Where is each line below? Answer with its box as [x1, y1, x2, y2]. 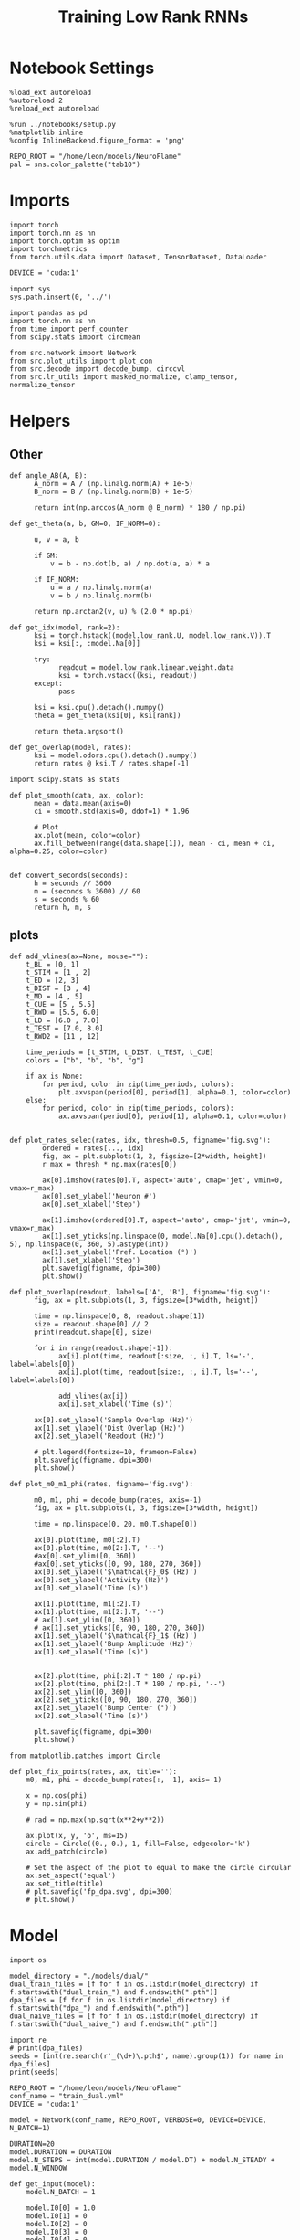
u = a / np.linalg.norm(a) [49, 583, 153, 592]
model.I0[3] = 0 [26, 2227, 88, 2236]
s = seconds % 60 [33, 894, 100, 903]
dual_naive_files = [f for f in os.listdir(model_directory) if [9, 2012, 259, 2021]
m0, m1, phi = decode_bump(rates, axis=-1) [33, 1495, 202, 1505]
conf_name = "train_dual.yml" [9, 2091, 125, 2100]
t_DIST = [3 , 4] [26, 984, 92, 993]
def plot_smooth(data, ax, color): [9, 790, 145, 800]
